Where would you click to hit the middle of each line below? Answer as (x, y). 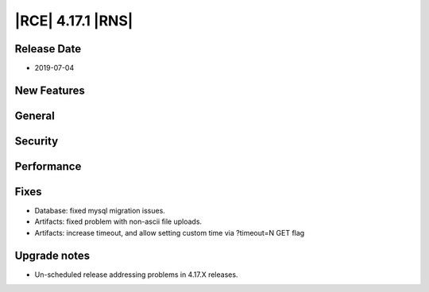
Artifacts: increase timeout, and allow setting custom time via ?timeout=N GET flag (170, 232)
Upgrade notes (52, 255)
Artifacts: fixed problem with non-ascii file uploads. (118, 221)
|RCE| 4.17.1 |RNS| (74, 21)
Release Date (48, 49)
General (35, 115)
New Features (50, 90)
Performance (48, 166)
